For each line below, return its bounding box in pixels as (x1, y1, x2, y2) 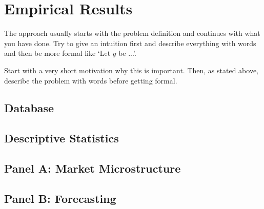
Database (4, 100, 54, 116)
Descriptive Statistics (4, 130, 119, 146)
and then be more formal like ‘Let (4, 48, 111, 58)
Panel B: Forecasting (4, 190, 116, 206)
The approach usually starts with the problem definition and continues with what (4, 28, 260, 38)
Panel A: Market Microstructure (4, 160, 181, 176)
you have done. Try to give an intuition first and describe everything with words (4, 37, 256, 48)
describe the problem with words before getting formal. (4, 75, 177, 86)
